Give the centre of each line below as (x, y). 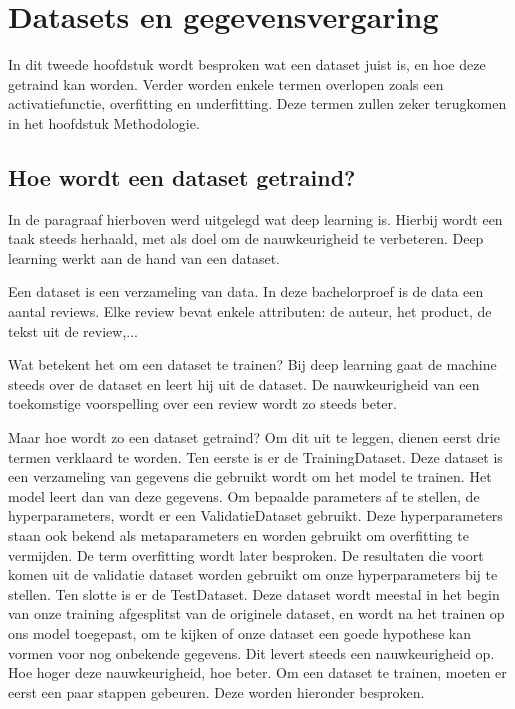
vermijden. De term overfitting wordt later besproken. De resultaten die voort (246, 554)
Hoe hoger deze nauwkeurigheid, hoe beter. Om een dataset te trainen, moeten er (257, 672)
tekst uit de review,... (73, 330)
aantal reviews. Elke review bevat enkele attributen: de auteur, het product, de (250, 311)
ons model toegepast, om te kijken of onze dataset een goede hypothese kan (240, 632)
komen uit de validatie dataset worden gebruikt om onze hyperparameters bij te (253, 574)
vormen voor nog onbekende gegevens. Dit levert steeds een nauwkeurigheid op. (251, 652)
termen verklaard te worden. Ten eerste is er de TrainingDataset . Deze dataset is (255, 456)
